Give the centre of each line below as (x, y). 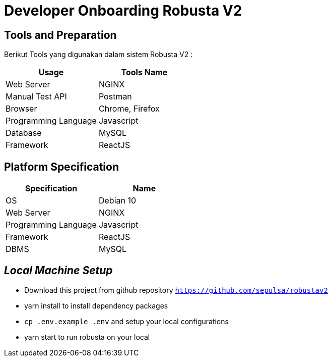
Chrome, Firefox (129, 109)
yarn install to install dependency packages (96, 305)
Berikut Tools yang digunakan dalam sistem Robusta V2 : (98, 55)
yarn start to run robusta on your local (87, 337)
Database (24, 133)
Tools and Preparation (60, 35)
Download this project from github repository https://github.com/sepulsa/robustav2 (176, 290)
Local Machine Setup (58, 271)
